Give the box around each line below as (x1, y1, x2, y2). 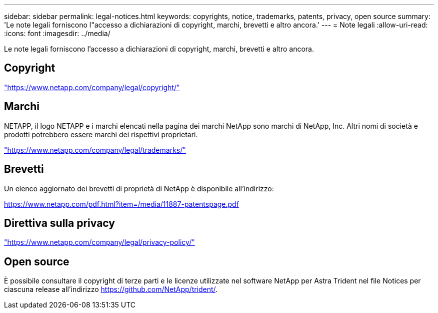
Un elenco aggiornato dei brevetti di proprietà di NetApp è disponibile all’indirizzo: (4, 184, 274, 193)
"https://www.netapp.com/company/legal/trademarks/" (4, 145, 186, 154)
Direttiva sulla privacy (4, 216, 115, 229)
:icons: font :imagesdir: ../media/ (4, 29, 110, 38)
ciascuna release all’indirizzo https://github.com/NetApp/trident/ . (4, 285, 218, 294)
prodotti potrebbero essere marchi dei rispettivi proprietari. (4, 130, 198, 139)
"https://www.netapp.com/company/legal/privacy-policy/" (4, 238, 195, 247)
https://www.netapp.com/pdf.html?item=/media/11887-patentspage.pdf (4, 199, 239, 208)
